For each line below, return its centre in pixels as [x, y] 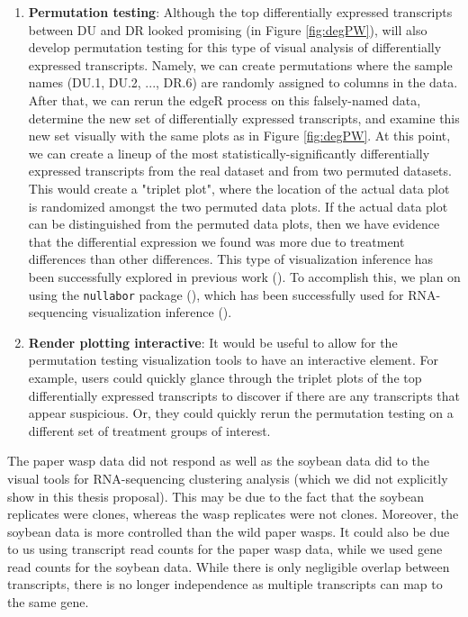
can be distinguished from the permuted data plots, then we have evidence [234, 224]
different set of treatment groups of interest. [149, 430]
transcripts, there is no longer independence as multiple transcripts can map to [225, 584]
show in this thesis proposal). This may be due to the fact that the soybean [216, 496]
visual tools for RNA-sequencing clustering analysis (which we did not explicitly [228, 478]
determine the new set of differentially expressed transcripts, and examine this [244, 118]
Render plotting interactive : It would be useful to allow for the [213, 342]
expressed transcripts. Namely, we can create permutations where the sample [240, 64]
